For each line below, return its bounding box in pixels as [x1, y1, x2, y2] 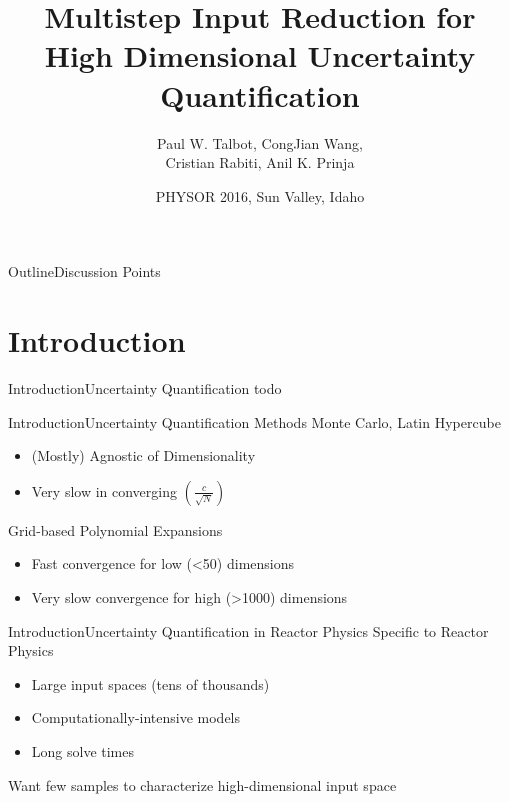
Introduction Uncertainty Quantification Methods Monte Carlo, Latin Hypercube [8, 411, 501, 432]
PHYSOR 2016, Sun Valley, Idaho [155, 185, 365, 206]
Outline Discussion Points [8, 261, 161, 282]
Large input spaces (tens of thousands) [31, 673, 270, 694]
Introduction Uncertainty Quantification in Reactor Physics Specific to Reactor [8, 620, 489, 641]
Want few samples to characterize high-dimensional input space [8, 774, 397, 795]
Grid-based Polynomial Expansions [8, 519, 223, 540]
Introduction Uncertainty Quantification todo [8, 378, 282, 398]
